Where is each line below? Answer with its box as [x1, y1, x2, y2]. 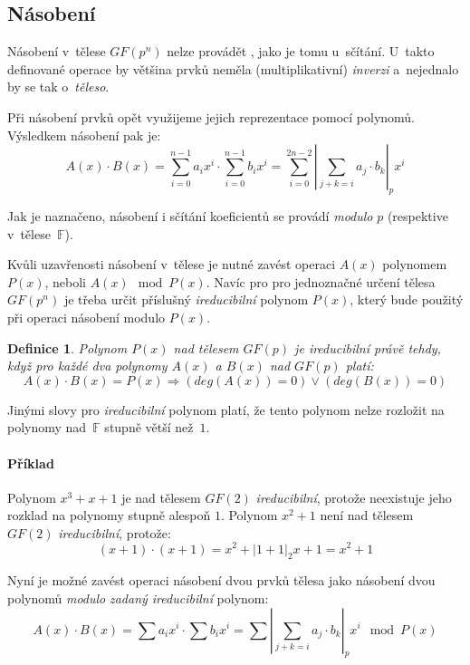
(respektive [387, 206, 448, 225]
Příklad [7, 453, 54, 472]
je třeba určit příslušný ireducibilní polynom [63, 290, 309, 309]
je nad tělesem [121, 487, 201, 506]
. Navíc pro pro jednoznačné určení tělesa [206, 272, 436, 291]
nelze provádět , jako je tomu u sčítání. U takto [167, 42, 435, 61]
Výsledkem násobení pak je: [7, 125, 161, 144]
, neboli [44, 272, 86, 291]
